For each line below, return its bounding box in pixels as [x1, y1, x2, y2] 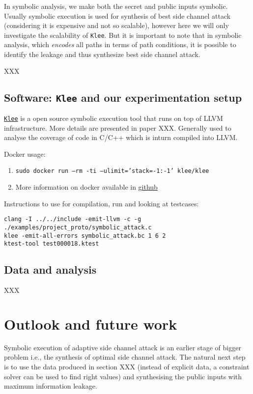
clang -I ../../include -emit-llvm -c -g [4, 216, 141, 223]
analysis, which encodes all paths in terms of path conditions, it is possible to [4, 39, 236, 50]
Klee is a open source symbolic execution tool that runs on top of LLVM [4, 113, 223, 123]
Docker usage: [4, 148, 46, 159]
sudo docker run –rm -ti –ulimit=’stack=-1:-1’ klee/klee [15, 168, 209, 175]
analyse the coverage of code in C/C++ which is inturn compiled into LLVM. [4, 132, 238, 142]
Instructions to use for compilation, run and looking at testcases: [4, 198, 199, 208]
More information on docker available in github [15, 182, 158, 192]
